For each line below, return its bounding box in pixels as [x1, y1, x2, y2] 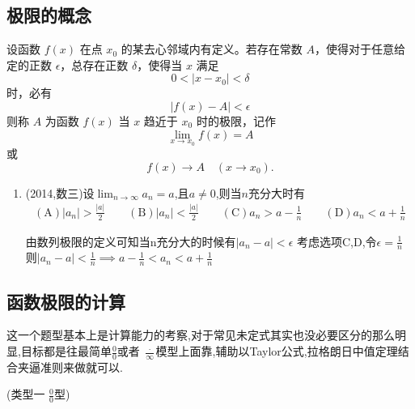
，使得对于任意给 [314, 40, 405, 58]
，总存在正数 [60, 56, 129, 73]
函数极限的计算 [6, 288, 125, 313]
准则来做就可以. [40, 358, 123, 375]
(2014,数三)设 [25, 184, 95, 201]
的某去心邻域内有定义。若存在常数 [121, 40, 303, 58]
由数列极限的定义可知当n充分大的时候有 [25, 232, 236, 249]
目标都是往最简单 [20, 343, 112, 360]
